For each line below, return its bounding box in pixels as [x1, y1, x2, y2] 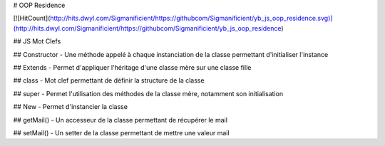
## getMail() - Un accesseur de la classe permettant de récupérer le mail [13, 115, 228, 124]
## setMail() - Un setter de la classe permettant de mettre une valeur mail [13, 128, 230, 137]
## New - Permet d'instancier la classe [13, 103, 128, 111]
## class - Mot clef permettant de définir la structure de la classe [13, 76, 205, 85]
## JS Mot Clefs [13, 37, 61, 46]
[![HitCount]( [13, 14, 51, 23]
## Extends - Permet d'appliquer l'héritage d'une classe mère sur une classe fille [13, 63, 252, 71]
